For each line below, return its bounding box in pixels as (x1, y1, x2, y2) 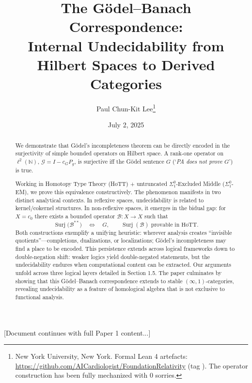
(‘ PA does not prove (172, 157, 222, 165)
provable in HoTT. (151, 221, 199, 228)
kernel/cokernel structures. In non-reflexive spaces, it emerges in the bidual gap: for (15, 204, 226, 212)
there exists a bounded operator (34, 212, 115, 220)
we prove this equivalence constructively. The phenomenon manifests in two (30, 187, 221, 196)
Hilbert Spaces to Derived (37, 54, 215, 74)
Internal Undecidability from (28, 35, 224, 55)
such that (144, 212, 168, 220)
